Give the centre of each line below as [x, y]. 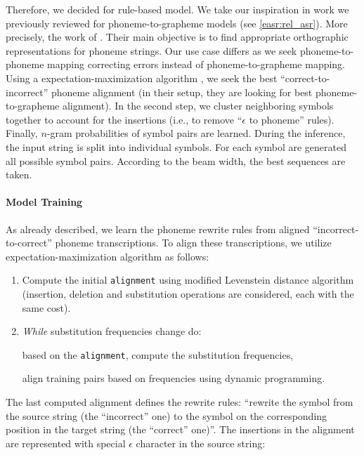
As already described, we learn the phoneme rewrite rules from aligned [158, 229]
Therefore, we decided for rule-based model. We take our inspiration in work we [177, 9]
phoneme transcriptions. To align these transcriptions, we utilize [193, 243]
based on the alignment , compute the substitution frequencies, [158, 354]
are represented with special [66, 443]
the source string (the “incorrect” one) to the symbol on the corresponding [167, 415]
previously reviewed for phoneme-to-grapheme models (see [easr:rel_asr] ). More [177, 23]
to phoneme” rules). [292, 119]
